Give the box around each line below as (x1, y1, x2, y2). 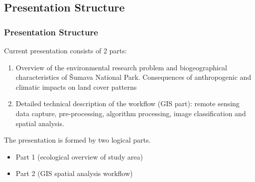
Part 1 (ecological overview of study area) (15, 151, 143, 162)
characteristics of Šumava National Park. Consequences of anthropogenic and (15, 72, 252, 82)
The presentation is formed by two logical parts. (4, 135, 151, 145)
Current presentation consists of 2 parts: (4, 45, 127, 55)
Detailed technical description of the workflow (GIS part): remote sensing (15, 98, 240, 109)
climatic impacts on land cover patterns (15, 81, 137, 92)
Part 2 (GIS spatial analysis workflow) (15, 168, 133, 179)
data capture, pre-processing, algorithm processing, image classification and (15, 108, 246, 118)
